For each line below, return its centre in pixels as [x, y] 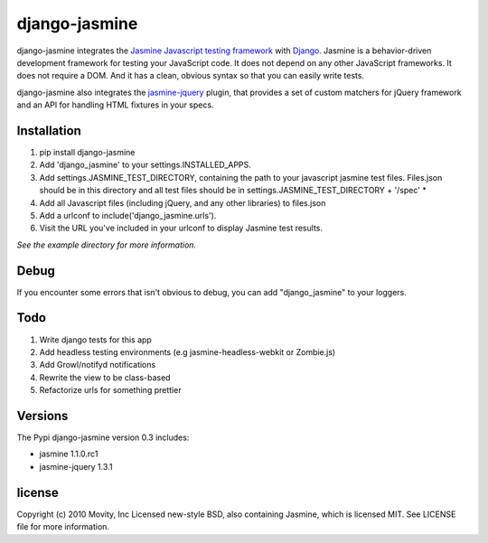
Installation [49, 131]
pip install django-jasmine [87, 153]
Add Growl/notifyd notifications [98, 365]
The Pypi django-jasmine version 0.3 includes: [103, 437]
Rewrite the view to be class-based [105, 377]
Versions [42, 416]
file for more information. [63, 527]
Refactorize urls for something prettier [110, 390]
